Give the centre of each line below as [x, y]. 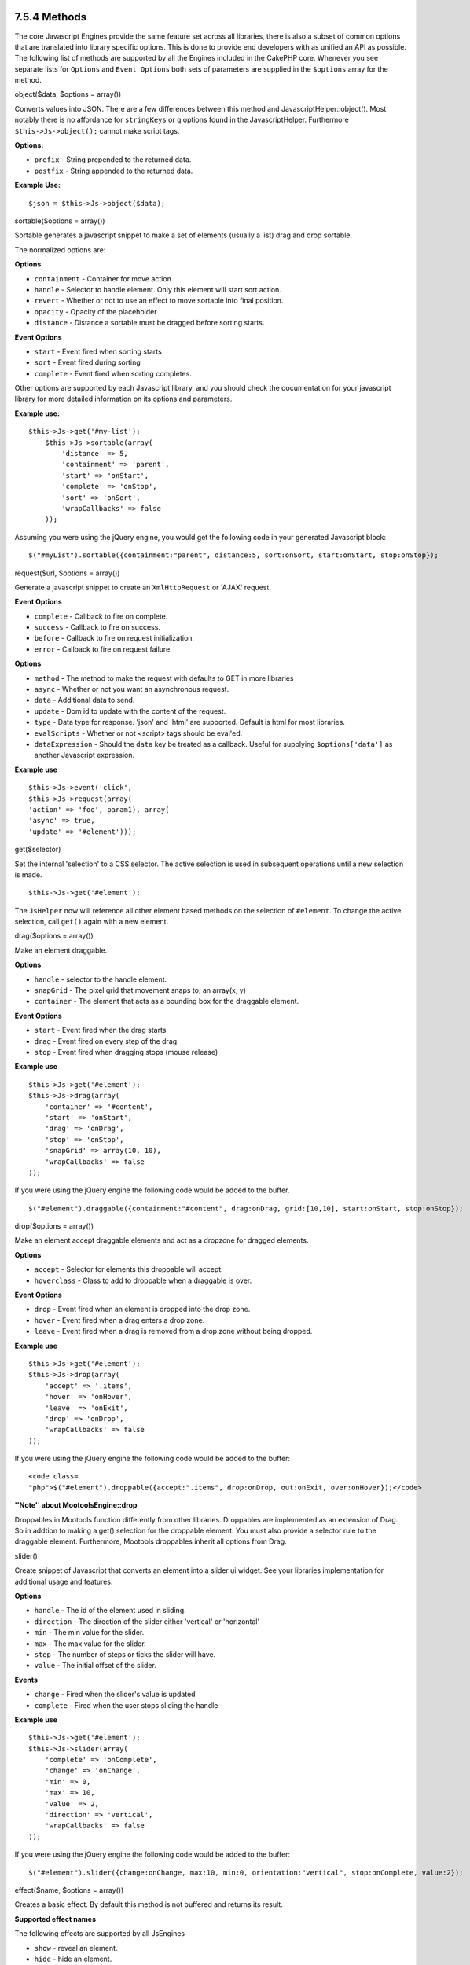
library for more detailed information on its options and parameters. [123, 399]
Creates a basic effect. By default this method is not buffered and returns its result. [149, 1904]
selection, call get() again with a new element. [92, 922]
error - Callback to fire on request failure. [103, 649]
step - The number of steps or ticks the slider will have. [125, 1654]
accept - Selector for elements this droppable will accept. [129, 1269]
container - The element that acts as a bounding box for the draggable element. [167, 1001]
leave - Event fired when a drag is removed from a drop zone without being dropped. [173, 1331]
